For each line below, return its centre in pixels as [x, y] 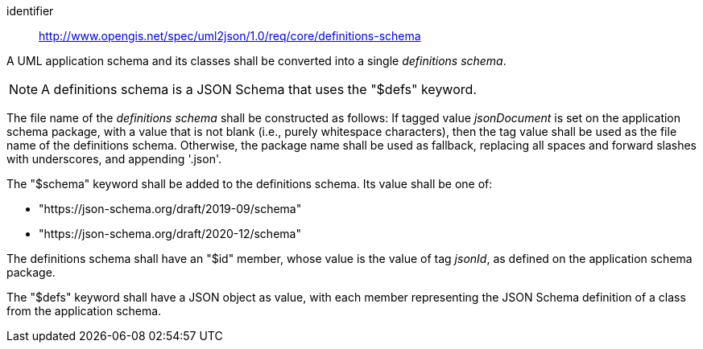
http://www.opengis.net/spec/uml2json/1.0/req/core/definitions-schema [230, 36]
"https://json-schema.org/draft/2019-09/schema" [170, 209]
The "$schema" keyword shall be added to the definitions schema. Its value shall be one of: [250, 184]
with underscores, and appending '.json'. [114, 159]
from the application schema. [84, 311]
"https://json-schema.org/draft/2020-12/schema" [170, 234]
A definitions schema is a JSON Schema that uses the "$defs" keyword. [259, 89]
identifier [30, 11]
